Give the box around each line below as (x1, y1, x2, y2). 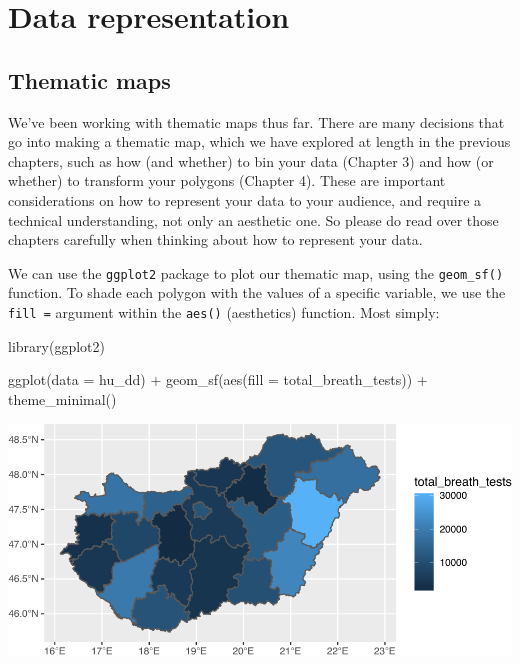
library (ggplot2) (8, 335, 105, 356)
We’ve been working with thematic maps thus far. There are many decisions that (8, 111, 505, 132)
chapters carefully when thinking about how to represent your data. (8, 229, 423, 250)
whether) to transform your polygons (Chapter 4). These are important (8, 170, 446, 191)
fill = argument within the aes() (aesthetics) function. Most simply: (8, 301, 440, 322)
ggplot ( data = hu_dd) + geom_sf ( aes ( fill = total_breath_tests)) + (8, 369, 428, 390)
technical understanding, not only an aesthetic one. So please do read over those (8, 209, 499, 230)
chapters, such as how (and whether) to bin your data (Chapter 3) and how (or (8, 150, 494, 171)
